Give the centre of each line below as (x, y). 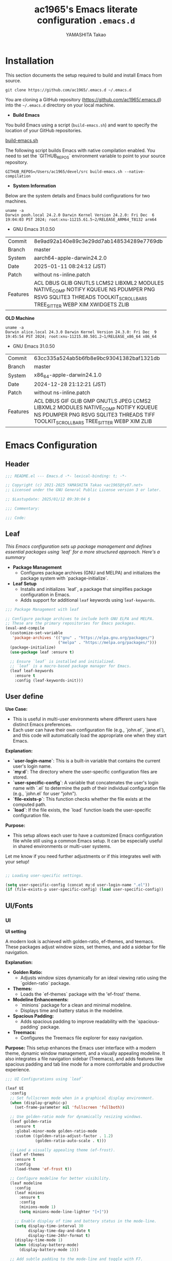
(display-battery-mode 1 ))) (49, 1250)
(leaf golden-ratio (31, 1122)
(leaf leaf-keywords (32, 671)
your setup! (17, 861)
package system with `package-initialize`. (64, 578)
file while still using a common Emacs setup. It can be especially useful (88, 841)
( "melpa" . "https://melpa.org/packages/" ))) (107, 642)
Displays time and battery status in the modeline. (72, 1011)
